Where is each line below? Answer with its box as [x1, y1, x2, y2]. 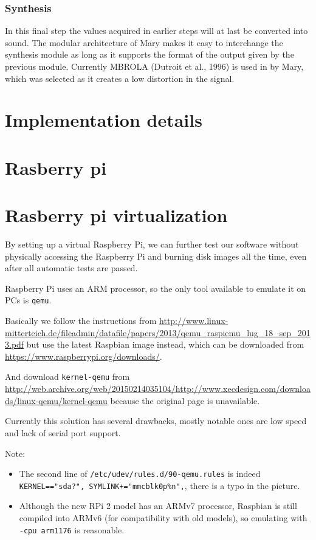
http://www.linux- [159, 314, 228, 327]
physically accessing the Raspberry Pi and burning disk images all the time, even [5, 249, 307, 262]
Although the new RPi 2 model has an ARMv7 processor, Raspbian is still [19, 499, 297, 512]
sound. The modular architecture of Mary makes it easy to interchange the [5, 36, 283, 49]
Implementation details [5, 107, 202, 132]
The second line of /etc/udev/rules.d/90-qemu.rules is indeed [19, 467, 261, 480]
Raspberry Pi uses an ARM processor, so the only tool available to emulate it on [5, 282, 306, 294]
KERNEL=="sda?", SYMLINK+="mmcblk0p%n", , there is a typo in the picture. [19, 479, 300, 491]
